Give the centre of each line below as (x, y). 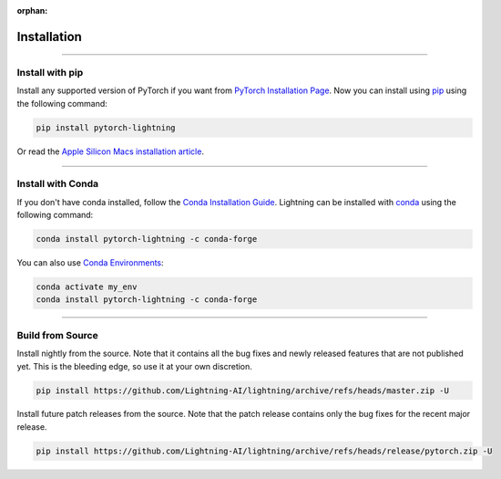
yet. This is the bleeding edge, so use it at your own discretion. (134, 366)
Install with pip (50, 72)
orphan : (32, 10)
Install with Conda (58, 184)
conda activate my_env (87, 287)
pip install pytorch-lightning (106, 127)
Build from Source (58, 335)
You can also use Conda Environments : (90, 263)
